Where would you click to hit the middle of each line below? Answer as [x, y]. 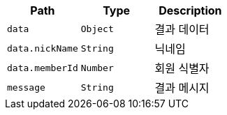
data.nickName [43, 48]
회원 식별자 [182, 68]
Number [97, 68]
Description [190, 10]
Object [97, 29]
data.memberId [43, 68]
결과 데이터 [182, 29]
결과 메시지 [182, 88]
